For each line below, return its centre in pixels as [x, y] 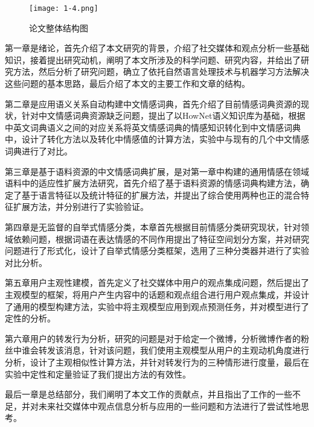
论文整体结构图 [59, 27]
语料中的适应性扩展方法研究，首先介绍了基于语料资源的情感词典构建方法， [153, 183]
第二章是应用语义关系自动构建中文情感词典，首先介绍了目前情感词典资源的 [153, 103]
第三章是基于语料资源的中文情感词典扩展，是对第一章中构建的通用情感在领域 [157, 171]
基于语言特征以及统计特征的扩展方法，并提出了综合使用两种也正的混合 [161, 195]
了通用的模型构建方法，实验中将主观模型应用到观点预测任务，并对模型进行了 [157, 306]
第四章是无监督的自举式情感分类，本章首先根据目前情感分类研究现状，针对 [153, 226]
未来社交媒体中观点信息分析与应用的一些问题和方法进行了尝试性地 [169, 406]
